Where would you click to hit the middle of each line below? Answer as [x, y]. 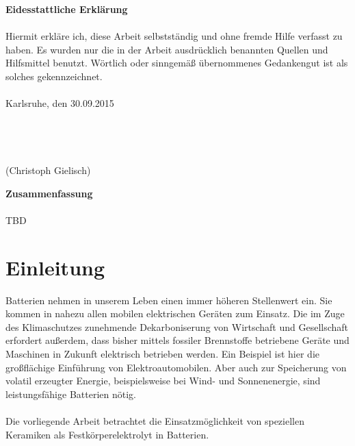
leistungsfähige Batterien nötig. [71, 394]
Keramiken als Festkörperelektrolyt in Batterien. [107, 434]
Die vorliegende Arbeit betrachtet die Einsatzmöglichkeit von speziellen [155, 420]
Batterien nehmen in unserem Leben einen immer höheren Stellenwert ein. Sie [169, 300]
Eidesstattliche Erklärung [67, 9]
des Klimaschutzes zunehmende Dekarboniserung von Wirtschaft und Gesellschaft [177, 326]
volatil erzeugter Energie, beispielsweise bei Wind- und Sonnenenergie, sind [163, 381]
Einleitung [55, 267]
